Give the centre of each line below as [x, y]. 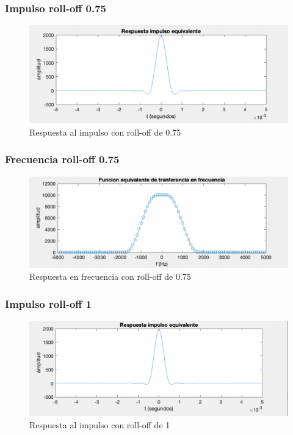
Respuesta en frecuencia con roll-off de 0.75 [110, 276]
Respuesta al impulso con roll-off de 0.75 [105, 132]
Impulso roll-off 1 [48, 303]
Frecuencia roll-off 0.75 [62, 159]
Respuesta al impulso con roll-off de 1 [100, 424]
